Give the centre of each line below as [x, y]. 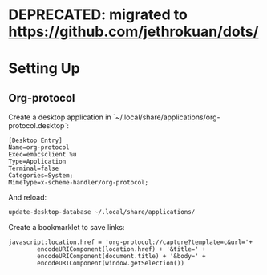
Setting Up [44, 69]
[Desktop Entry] [35, 141]
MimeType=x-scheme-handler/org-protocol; [79, 183]
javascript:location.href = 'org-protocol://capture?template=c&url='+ [130, 242]
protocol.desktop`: [39, 126]
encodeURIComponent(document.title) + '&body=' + [121, 257]
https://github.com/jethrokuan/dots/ [133, 32]
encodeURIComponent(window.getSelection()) [111, 263]
